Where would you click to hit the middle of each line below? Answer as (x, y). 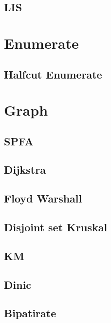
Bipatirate (30, 313)
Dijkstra (25, 170)
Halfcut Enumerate (53, 74)
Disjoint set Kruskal (56, 227)
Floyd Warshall (43, 198)
